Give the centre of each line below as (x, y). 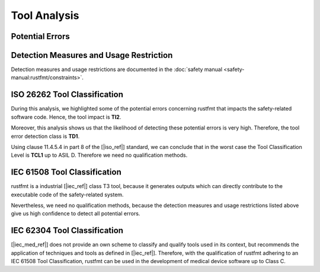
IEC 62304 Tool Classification (67, 231)
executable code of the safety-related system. (67, 195)
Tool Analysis (45, 15)
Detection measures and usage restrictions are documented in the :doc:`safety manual (116, 69)
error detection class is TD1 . (45, 136)
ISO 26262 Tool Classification (67, 95)
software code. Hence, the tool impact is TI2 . (66, 117)
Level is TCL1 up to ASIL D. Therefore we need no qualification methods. (99, 155)
